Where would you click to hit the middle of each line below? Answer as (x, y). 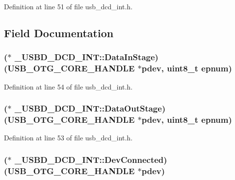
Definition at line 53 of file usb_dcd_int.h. (68, 138)
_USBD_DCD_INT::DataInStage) (86, 57)
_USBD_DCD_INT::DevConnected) (91, 159)
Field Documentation (59, 33)
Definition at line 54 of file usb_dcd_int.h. (68, 86)
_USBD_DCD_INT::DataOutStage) (90, 108)
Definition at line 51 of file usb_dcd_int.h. (68, 6)
